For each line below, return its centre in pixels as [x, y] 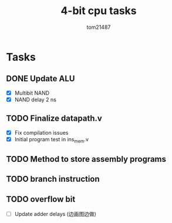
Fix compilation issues [41, 132]
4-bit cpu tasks [99, 11]
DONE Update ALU [41, 79]
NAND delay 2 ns [36, 99]
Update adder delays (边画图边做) [55, 214]
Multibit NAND [32, 93]
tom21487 [99, 27]
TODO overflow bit [41, 199]
